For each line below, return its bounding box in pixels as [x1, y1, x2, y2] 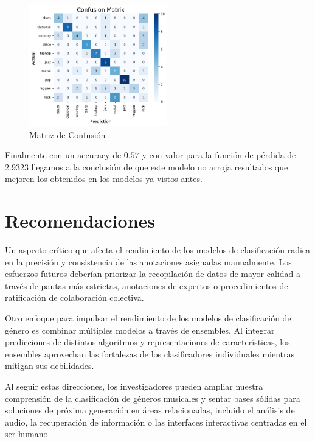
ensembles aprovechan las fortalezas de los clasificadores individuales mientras [5, 347, 295, 360]
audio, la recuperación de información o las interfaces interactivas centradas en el [5, 415, 307, 428]
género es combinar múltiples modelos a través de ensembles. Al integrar [5, 323, 275, 336]
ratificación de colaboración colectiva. [5, 291, 144, 304]
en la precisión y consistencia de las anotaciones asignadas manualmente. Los [5, 255, 292, 268]
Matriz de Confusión [29, 128, 106, 141]
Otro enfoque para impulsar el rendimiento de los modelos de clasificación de [5, 312, 291, 324]
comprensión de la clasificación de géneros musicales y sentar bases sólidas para [5, 391, 300, 404]
